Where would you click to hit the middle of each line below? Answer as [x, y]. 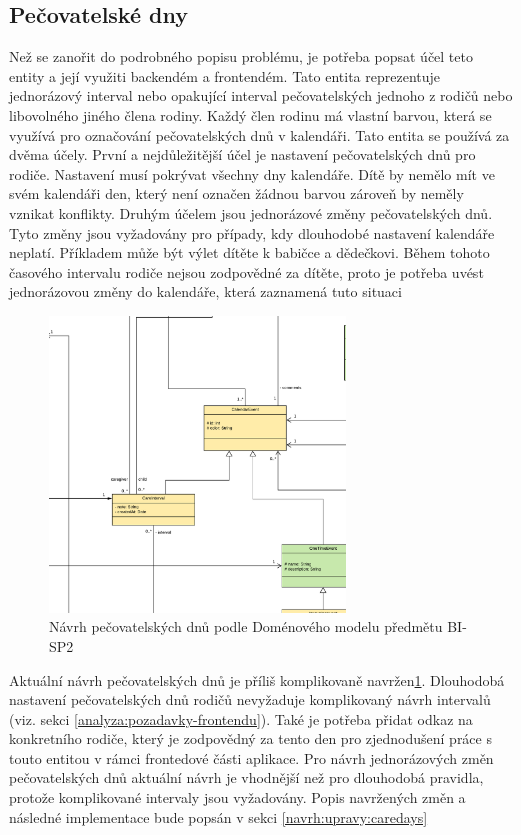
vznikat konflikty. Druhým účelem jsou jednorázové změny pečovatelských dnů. [251, 212]
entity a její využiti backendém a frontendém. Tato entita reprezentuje [225, 75]
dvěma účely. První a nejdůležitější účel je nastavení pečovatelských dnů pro [242, 154]
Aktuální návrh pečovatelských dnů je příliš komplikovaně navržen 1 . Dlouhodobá [257, 679]
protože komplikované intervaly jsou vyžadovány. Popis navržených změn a [237, 797]
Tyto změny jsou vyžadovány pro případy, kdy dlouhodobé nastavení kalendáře [252, 232]
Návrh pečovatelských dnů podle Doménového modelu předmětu [246, 626]
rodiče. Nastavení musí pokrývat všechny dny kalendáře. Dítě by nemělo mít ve [252, 173]
